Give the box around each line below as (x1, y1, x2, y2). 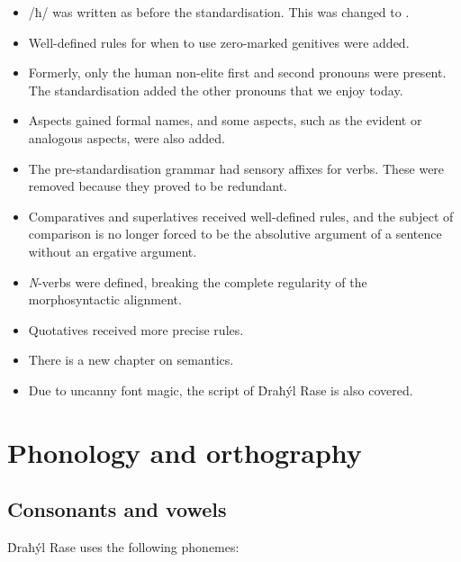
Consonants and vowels (7, 495, 227, 523)
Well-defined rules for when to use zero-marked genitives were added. (28, 32, 410, 51)
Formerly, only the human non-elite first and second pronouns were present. (28, 63, 447, 82)
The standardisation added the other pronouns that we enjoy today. (28, 80, 403, 99)
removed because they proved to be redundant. (28, 177, 287, 195)
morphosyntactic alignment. (28, 290, 182, 309)
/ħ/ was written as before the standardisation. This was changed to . (28, 3, 410, 21)
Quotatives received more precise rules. (28, 320, 244, 339)
